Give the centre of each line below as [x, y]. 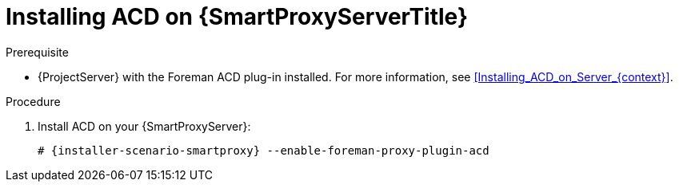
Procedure [33, 101]
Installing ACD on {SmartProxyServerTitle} [237, 17]
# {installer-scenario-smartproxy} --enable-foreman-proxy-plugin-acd [264, 150]
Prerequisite [37, 52]
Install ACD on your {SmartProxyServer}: [144, 126]
